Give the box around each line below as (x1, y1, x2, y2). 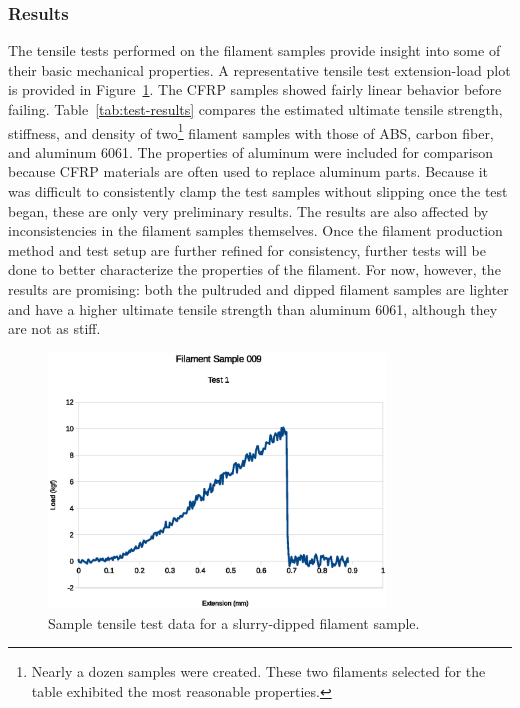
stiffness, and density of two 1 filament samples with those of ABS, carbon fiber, (8, 119, 494, 143)
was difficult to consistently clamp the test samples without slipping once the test (8, 181, 508, 202)
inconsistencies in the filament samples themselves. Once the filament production (8, 220, 503, 241)
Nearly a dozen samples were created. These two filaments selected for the (31, 661, 486, 682)
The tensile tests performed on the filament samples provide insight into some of (8, 40, 501, 61)
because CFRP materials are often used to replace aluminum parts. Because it (8, 161, 488, 182)
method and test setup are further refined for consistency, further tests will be (8, 239, 486, 260)
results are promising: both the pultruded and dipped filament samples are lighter (8, 279, 509, 299)
